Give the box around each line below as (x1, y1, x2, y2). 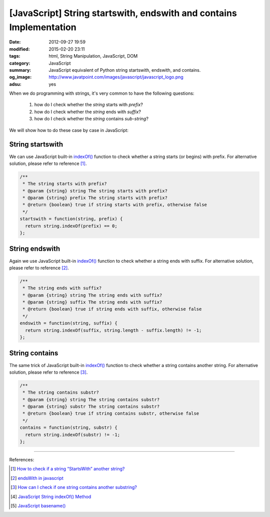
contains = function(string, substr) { (19, 425, 117, 431)
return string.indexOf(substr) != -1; (25, 432, 120, 437)
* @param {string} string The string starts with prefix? (22, 188, 167, 194)
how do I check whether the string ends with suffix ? (34, 108, 141, 115)
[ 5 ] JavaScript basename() (10, 502, 66, 508)
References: (9, 457, 34, 463)
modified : (9, 46, 30, 52)
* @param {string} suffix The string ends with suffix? (22, 299, 162, 305)
